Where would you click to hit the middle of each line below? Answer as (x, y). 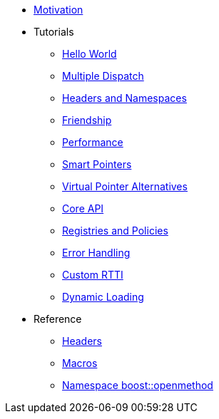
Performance (93, 142)
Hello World (90, 54)
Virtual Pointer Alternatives (125, 186)
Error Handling (96, 253)
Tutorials (54, 32)
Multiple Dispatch (103, 76)
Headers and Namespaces (124, 98)
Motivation (58, 10)
